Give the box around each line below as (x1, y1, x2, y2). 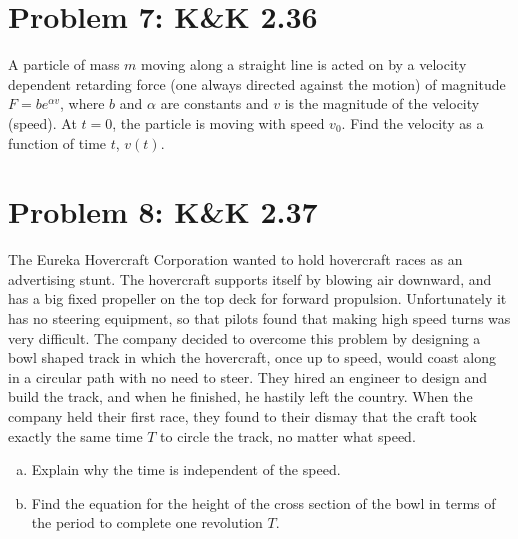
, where (60, 93, 105, 114)
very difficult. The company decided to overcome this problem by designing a (8, 327, 481, 348)
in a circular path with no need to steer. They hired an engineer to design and (8, 366, 488, 387)
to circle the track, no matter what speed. (160, 425, 416, 446)
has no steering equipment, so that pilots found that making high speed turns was (8, 308, 511, 328)
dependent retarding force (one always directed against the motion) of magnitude (8, 73, 506, 94)
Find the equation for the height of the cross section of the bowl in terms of (31, 492, 496, 513)
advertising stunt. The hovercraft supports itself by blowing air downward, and (8, 268, 492, 289)
